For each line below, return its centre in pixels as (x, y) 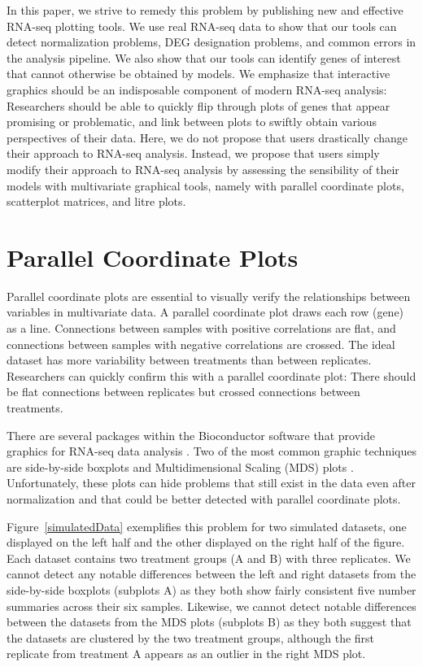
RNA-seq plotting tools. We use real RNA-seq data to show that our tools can (202, 26)
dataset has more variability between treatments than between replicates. (189, 360)
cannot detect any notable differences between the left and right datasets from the (211, 574)
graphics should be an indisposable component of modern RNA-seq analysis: (197, 89)
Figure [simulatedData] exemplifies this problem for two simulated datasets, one (207, 526)
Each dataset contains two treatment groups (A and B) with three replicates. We (209, 558)
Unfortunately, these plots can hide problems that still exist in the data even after (211, 483)
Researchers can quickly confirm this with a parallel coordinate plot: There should (211, 375)
